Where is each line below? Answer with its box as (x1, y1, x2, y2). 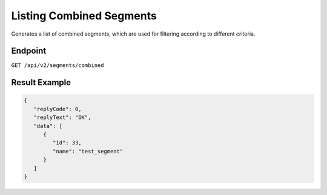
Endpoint (11, 46, 47, 56)
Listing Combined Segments (11, 9, 157, 22)
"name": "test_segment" (52, 148, 124, 155)
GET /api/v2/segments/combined (11, 62, 104, 69)
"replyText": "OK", (33, 114, 91, 121)
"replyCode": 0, (33, 106, 82, 112)
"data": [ (33, 123, 63, 129)
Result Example (11, 77, 71, 88)
